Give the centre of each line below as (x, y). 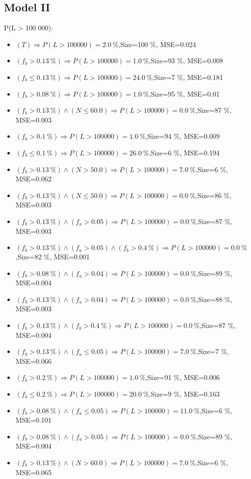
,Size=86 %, (214, 195)
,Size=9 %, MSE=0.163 (184, 394)
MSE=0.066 (33, 361)
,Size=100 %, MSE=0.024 (157, 44)
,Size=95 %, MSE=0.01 (184, 93)
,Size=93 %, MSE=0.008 (186, 61)
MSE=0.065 (33, 472)
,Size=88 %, (214, 299)
